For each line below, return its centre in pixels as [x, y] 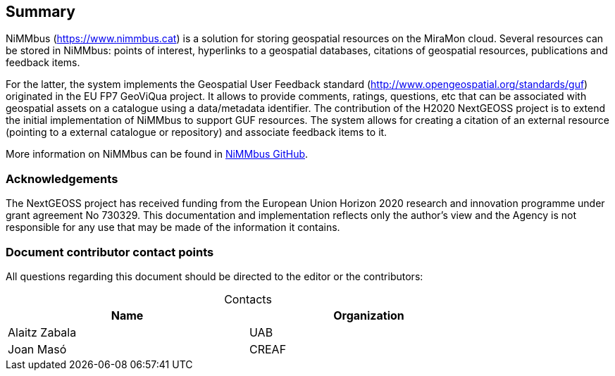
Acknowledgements [62, 178]
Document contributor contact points [110, 252]
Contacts [248, 299]
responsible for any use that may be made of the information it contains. [173, 227]
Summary [41, 12]
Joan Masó [37, 349]
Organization [369, 315]
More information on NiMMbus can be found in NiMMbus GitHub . [157, 154]
